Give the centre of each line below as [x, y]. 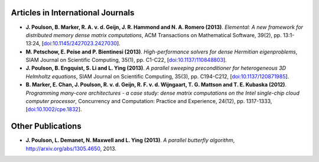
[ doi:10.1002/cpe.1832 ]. [54, 110]
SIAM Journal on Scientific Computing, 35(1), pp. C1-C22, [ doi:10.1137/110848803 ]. [126, 60]
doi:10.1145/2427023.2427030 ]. [82, 44]
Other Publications [46, 126]
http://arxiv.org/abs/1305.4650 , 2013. [71, 148]
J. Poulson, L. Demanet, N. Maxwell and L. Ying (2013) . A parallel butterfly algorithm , [130, 140]
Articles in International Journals [73, 13]
